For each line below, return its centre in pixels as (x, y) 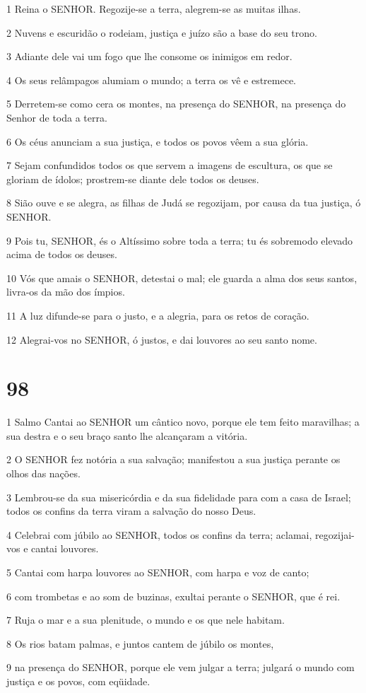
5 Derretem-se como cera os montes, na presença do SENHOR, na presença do (176, 104)
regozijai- (335, 534)
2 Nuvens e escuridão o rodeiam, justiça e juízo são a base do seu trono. (162, 32)
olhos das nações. (43, 473)
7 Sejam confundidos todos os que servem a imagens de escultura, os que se (170, 165)
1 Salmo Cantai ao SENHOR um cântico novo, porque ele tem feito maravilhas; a (183, 422)
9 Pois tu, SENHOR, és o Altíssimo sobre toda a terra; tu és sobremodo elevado (180, 240)
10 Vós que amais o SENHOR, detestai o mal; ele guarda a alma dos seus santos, (182, 278)
